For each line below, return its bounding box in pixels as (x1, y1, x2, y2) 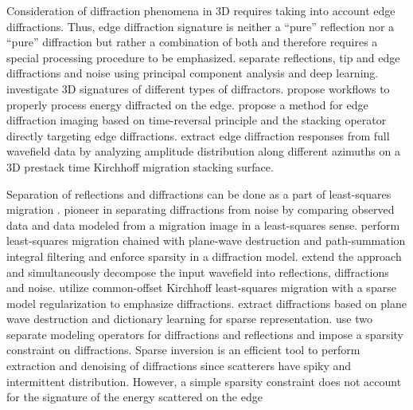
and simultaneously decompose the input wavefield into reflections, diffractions (6, 263, 389, 280)
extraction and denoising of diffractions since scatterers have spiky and (6, 357, 352, 374)
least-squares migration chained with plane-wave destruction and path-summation (6, 232, 406, 249)
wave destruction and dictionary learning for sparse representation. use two (6, 310, 372, 327)
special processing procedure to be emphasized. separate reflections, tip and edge (6, 49, 400, 65)
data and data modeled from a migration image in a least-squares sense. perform (6, 216, 400, 233)
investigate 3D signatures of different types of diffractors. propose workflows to (6, 80, 390, 97)
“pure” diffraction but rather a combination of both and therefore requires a (6, 34, 378, 50)
